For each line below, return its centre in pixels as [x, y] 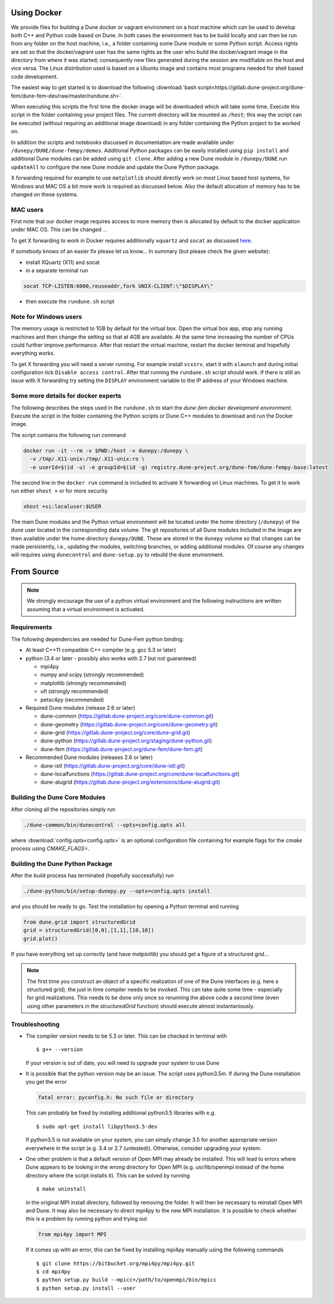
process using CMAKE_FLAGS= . [50, 848]
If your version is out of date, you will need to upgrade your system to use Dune [122, 1062]
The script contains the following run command [68, 435]
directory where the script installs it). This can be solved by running [108, 1175]
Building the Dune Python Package [62, 863]
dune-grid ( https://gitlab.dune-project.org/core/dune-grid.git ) [115, 733]
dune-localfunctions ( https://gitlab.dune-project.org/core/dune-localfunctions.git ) [140, 774]
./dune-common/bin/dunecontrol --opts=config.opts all [104, 825]
